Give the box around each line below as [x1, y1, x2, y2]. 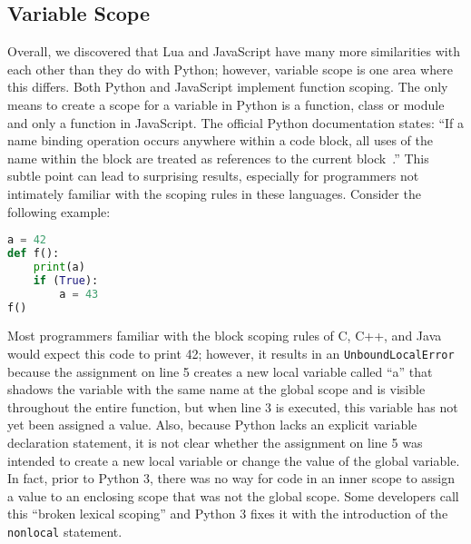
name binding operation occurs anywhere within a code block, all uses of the [7, 131, 433, 150]
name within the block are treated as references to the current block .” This [7, 148, 429, 167]
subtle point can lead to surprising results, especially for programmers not [7, 166, 419, 185]
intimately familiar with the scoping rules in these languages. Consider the [7, 183, 421, 203]
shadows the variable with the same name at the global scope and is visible [7, 380, 426, 399]
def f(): [7, 247, 60, 261]
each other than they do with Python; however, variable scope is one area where [7, 59, 453, 78]
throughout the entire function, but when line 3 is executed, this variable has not [7, 397, 458, 416]
